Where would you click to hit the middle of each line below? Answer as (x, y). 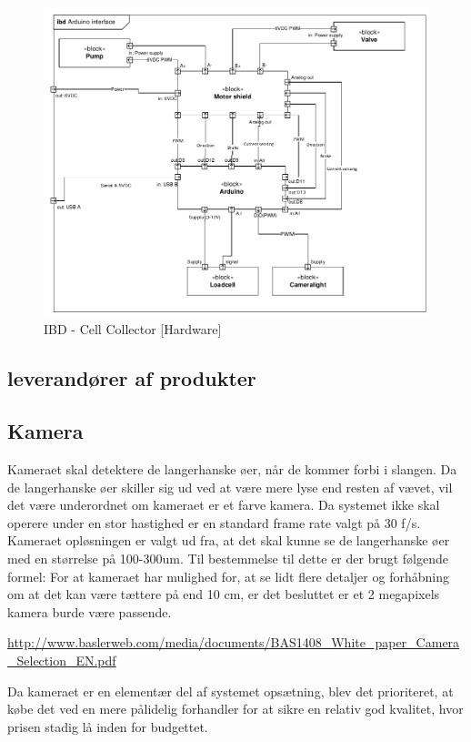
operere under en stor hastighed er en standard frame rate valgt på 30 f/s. (214, 522)
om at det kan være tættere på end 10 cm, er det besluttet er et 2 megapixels (224, 594)
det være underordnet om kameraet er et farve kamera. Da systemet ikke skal (224, 505)
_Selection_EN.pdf (62, 661)
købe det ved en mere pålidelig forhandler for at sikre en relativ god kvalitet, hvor (235, 709)
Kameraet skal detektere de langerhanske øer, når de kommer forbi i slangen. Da (232, 469)
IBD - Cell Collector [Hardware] (133, 328)
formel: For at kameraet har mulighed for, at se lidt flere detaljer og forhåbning (228, 576)
